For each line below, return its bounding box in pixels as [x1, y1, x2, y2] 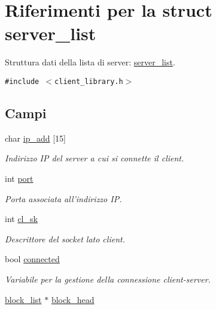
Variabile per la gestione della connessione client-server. [5, 272, 211, 285]
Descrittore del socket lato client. [5, 232, 125, 245]
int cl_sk [5, 212, 38, 225]
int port [5, 172, 34, 184]
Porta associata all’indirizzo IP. [5, 192, 122, 205]
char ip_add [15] [5, 131, 66, 144]
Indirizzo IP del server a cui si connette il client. [5, 152, 184, 164]
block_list [5, 293, 42, 305]
